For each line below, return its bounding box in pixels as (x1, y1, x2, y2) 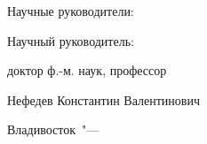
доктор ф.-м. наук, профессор (7, 61, 167, 80)
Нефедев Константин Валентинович (7, 90, 200, 109)
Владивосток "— (7, 120, 100, 139)
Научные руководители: (7, 2, 134, 19)
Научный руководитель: (7, 31, 134, 49)
